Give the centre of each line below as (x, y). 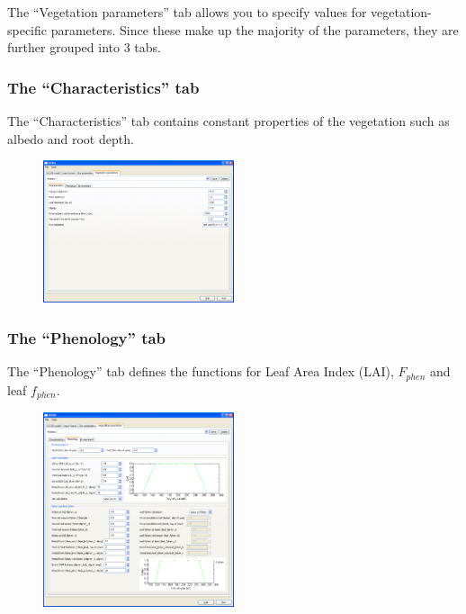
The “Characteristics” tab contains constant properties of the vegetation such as (229, 121)
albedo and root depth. (71, 138)
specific (27, 29)
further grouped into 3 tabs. (84, 47)
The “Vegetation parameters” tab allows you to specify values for (187, 12)
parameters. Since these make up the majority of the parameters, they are (255, 29)
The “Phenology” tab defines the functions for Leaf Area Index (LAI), (201, 371)
